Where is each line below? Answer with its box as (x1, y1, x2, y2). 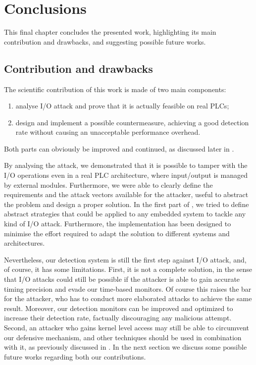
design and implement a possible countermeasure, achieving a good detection (15, 117, 249, 127)
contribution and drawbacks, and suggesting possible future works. (4, 36, 206, 47)
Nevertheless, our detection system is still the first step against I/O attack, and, (4, 254, 247, 264)
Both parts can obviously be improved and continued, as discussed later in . (4, 143, 234, 154)
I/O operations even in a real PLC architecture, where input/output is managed (4, 170, 248, 180)
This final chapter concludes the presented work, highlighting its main (4, 27, 216, 37)
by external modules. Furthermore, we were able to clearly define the (4, 179, 213, 190)
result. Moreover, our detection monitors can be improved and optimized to (4, 303, 233, 313)
